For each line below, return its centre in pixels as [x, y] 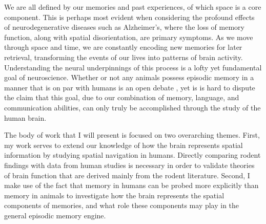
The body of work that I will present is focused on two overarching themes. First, [132, 135]
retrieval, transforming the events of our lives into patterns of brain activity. [124, 57]
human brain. [25, 117]
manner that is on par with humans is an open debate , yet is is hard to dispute [130, 87]
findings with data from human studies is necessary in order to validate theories [129, 165]
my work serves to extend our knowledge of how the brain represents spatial [124, 145]
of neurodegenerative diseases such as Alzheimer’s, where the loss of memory [124, 27]
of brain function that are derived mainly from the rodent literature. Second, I [127, 175]
